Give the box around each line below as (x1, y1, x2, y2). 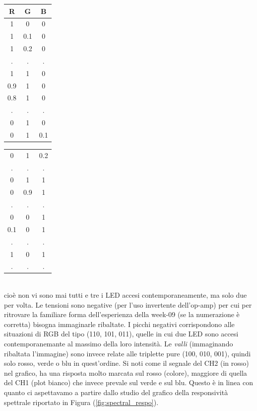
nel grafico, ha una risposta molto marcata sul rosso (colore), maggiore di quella (4, 367, 247, 378)
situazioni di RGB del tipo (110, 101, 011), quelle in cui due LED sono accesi (4, 329, 239, 339)
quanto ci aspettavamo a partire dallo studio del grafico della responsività (4, 387, 228, 397)
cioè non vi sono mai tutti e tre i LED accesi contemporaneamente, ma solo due (4, 290, 247, 300)
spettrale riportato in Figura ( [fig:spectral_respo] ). (4, 397, 159, 407)
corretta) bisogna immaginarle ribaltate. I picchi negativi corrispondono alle (4, 319, 235, 329)
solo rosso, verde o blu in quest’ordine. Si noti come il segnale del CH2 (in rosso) (4, 358, 249, 368)
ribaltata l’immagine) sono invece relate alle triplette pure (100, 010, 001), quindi (4, 348, 251, 358)
